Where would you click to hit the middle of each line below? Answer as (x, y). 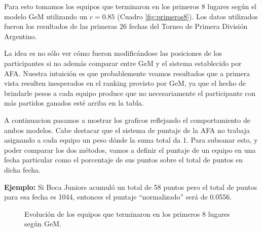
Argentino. (21, 36)
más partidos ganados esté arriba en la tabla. (74, 103)
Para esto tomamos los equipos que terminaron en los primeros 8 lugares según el (130, 6)
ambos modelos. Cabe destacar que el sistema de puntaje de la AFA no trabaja (127, 130)
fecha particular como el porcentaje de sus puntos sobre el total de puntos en (124, 160)
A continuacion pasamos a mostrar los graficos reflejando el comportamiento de (127, 120)
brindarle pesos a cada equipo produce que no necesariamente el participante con (130, 93)
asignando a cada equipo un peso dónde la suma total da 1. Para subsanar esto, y (131, 140)
